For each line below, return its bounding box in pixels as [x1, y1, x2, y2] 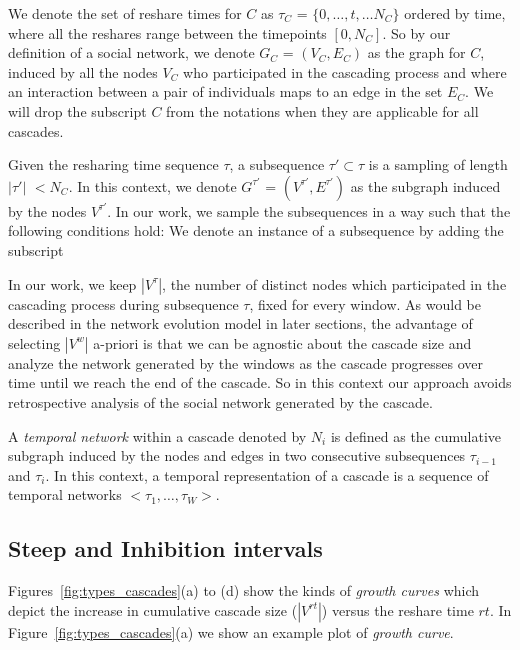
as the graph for [367, 42, 466, 63]
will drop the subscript [8, 100, 147, 121]
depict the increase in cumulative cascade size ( [8, 599, 298, 620]
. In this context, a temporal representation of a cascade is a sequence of [45, 464, 489, 485]
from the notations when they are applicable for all [166, 100, 479, 121]
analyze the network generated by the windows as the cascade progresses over [8, 352, 484, 373]
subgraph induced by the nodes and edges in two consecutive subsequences [8, 445, 466, 466]
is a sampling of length [368, 154, 508, 175]
